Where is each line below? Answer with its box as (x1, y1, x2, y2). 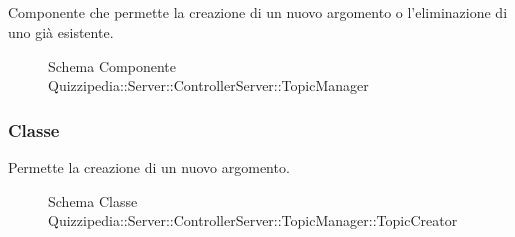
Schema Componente (48, 55, 176, 76)
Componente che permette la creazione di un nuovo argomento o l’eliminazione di (8, 2, 508, 23)
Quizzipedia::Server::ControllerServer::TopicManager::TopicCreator (48, 210, 458, 231)
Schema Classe (48, 190, 138, 211)
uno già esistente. (8, 21, 114, 42)
